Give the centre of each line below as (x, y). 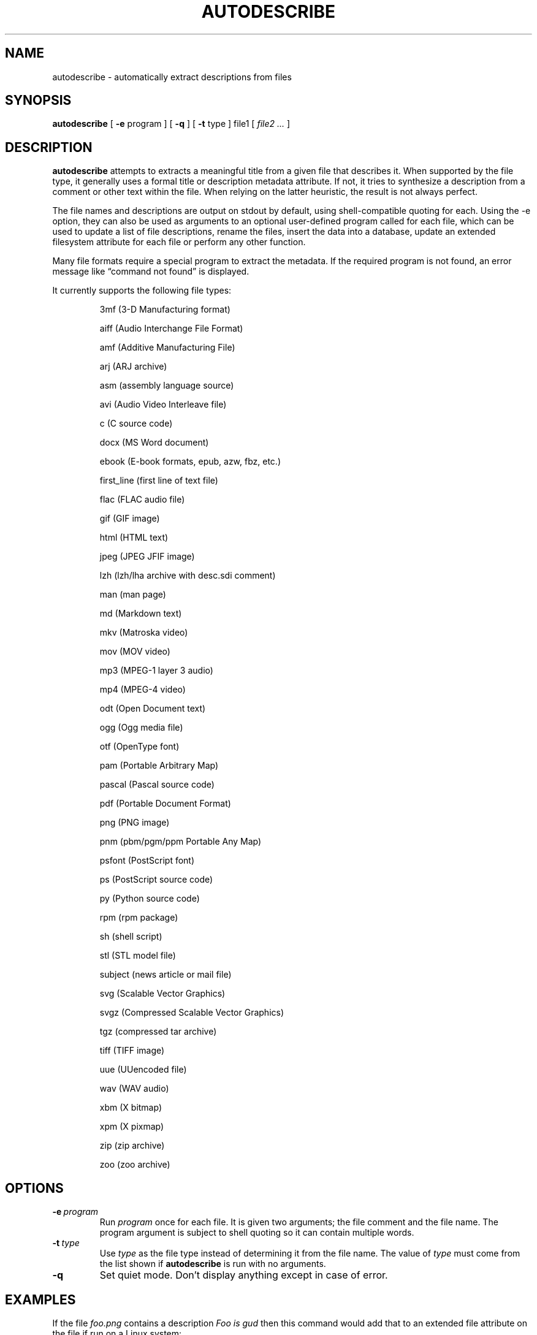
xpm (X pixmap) (132, 1127)
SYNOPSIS (38, 101)
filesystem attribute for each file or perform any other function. (179, 242)
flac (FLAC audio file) (142, 500)
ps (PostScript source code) (156, 880)
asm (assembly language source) (167, 386)
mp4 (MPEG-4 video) (143, 690)
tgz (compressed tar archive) (158, 1032)
